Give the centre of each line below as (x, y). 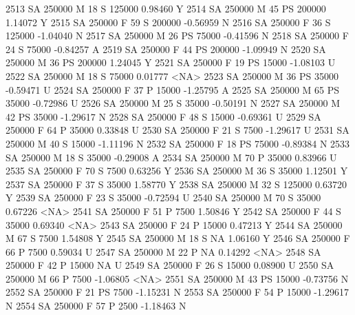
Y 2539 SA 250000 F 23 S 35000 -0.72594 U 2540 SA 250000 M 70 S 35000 (163, 197)
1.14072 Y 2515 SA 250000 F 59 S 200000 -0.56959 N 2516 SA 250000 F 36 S (168, 22)
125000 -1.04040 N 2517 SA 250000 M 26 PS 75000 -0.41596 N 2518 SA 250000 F (177, 35)
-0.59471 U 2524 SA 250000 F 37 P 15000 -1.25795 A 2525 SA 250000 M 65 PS (173, 89)
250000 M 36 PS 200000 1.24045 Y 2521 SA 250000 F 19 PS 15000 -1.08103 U (171, 62)
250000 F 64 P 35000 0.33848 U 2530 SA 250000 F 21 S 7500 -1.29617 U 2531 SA (177, 130)
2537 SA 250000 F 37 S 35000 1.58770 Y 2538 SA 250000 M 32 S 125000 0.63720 (176, 184)
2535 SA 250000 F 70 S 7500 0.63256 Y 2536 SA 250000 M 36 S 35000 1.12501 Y (177, 171)
